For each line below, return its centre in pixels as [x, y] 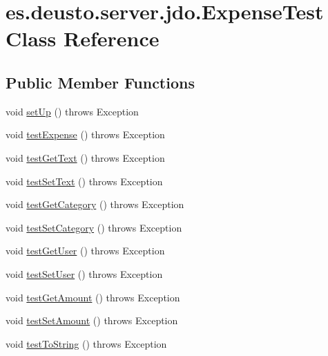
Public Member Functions [100, 82]
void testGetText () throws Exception [85, 157]
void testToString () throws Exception [86, 343]
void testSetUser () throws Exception [84, 273]
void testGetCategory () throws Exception [95, 204]
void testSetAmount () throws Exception [92, 320]
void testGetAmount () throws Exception [93, 297]
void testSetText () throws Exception [84, 181]
